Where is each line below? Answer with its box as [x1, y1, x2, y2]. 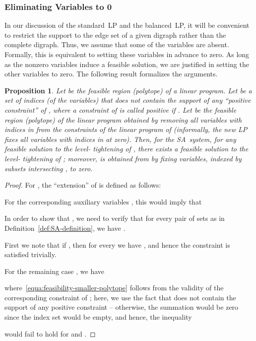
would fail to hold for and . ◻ [4, 328, 96, 339]
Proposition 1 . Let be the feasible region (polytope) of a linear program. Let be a [4, 85, 252, 95]
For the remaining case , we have [4, 266, 104, 276]
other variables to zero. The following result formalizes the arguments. [4, 68, 218, 79]
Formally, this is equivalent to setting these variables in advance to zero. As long [4, 49, 250, 59]
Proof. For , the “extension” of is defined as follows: [4, 180, 161, 190]
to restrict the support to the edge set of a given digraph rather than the [4, 29, 226, 40]
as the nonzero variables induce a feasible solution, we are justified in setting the [4, 59, 249, 69]
